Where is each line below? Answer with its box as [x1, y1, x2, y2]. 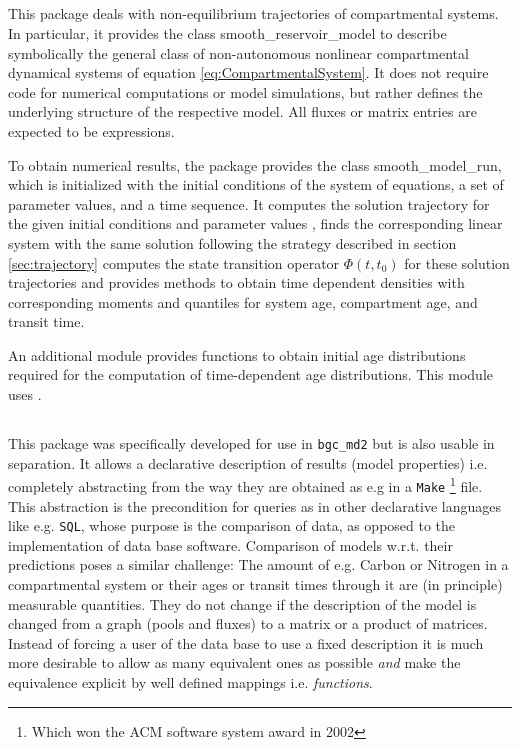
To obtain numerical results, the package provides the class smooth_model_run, [8, 154, 502, 175]
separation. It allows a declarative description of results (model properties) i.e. [8, 452, 488, 473]
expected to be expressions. [8, 120, 175, 141]
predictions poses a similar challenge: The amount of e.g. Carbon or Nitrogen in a [8, 554, 509, 575]
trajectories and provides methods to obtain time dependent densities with [8, 272, 465, 293]
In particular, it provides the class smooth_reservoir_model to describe [8, 22, 447, 43]
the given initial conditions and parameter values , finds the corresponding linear [8, 213, 503, 234]
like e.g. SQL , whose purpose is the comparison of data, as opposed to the [8, 515, 456, 536]
